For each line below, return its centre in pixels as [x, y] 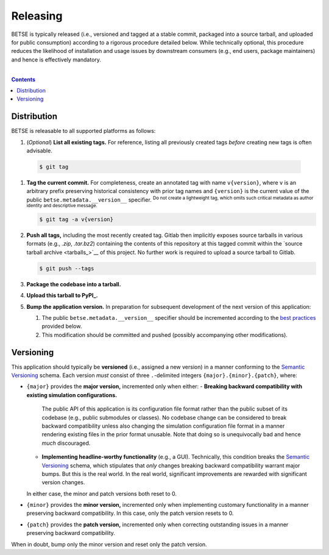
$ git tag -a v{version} [76, 220]
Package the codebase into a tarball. [74, 284]
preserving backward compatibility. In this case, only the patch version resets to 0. [130, 513]
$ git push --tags [67, 268]
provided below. [62, 327]
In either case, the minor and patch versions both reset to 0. [101, 493]
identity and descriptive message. [62, 206]
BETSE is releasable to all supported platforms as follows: [83, 131]
